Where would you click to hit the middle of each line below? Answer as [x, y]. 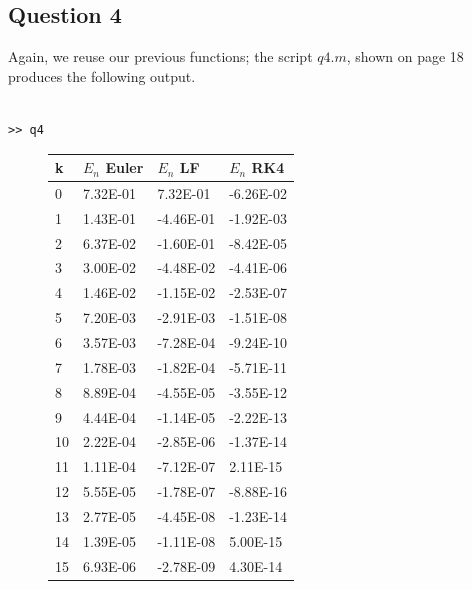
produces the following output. [102, 75]
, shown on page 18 [405, 56]
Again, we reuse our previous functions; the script [160, 56]
